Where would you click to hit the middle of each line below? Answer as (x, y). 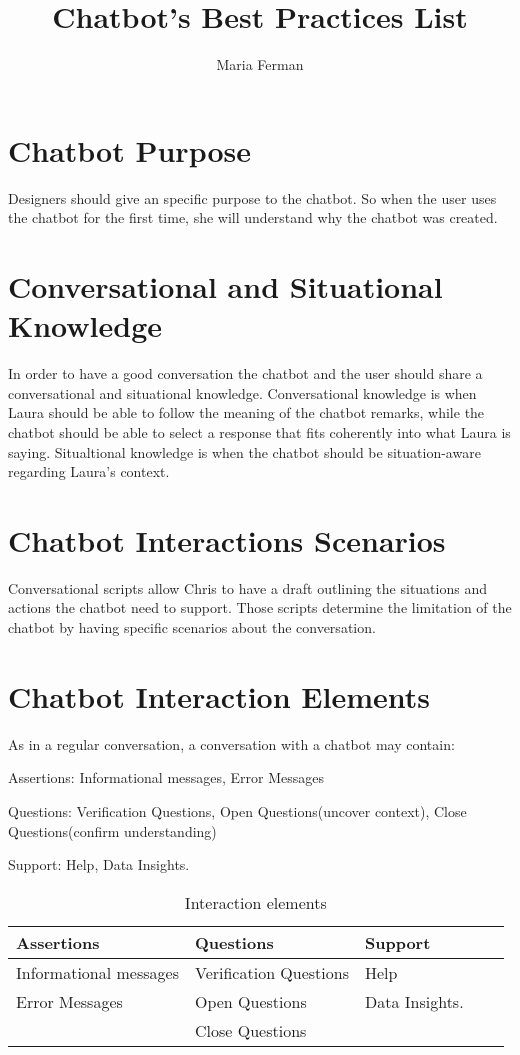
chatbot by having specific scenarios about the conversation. (192, 627)
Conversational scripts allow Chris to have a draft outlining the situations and (247, 587)
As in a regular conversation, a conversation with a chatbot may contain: (231, 743)
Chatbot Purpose (129, 149)
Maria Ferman (260, 64)
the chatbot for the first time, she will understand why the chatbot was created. (253, 217)
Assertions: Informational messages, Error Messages (166, 777)
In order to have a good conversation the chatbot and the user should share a (245, 373)
